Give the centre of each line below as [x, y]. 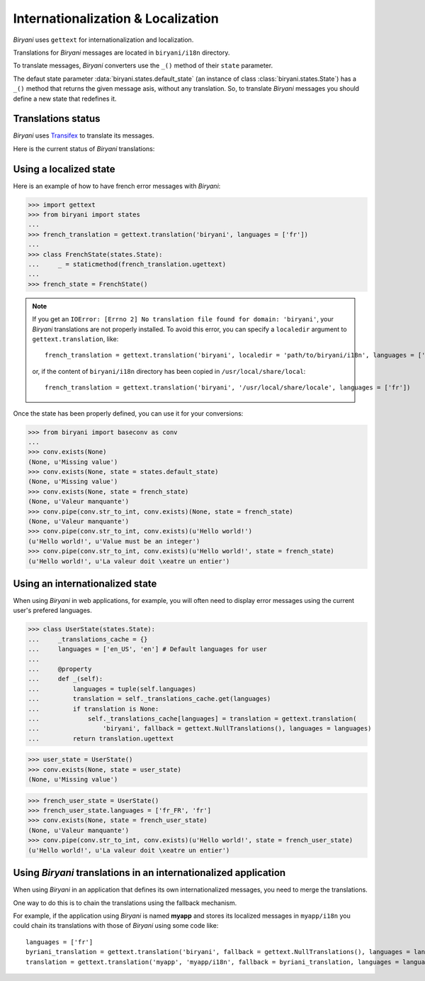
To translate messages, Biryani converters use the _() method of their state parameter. [143, 66]
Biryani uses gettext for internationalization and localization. [103, 40]
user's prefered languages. [52, 611]
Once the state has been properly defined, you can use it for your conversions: [128, 413]
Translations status [57, 119]
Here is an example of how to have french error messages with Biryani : [117, 186]
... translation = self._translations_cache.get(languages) [149, 699]
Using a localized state [64, 169]
